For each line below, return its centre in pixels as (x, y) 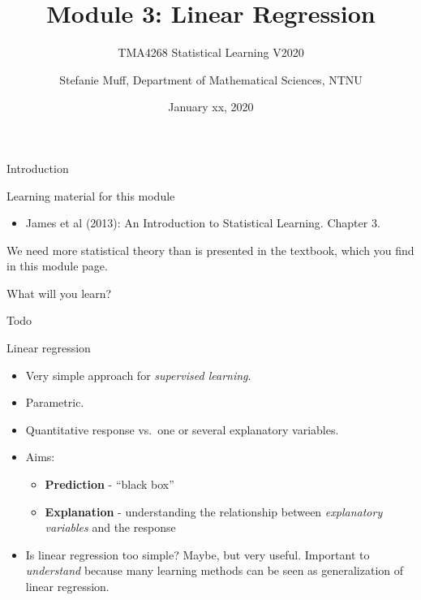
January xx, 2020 (211, 107)
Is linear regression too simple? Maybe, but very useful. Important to (198, 554)
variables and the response (110, 527)
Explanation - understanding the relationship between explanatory (214, 511)
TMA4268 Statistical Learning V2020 (211, 52)
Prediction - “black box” (110, 484)
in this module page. (57, 266)
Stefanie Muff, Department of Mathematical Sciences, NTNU (211, 79)
